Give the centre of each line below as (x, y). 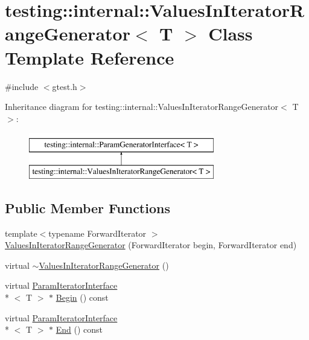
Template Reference (90, 57)
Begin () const (82, 297)
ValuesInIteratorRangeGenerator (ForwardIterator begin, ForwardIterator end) (151, 245)
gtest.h (65, 86)
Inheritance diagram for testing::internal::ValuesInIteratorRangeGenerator (142, 107)
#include (22, 86)
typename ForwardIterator (97, 233)
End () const (79, 329)
